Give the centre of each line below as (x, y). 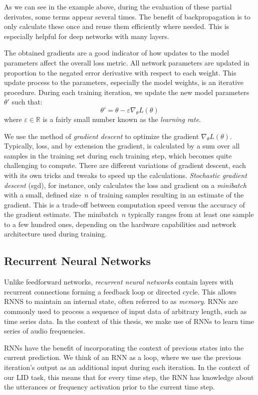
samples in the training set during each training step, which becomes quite (118, 155)
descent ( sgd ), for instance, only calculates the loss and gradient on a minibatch (125, 185)
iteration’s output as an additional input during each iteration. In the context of (127, 367)
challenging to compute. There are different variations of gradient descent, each (125, 165)
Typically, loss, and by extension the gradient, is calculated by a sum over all (122, 146)
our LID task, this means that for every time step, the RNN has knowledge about (129, 377)
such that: (27, 102)
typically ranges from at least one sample (191, 214)
